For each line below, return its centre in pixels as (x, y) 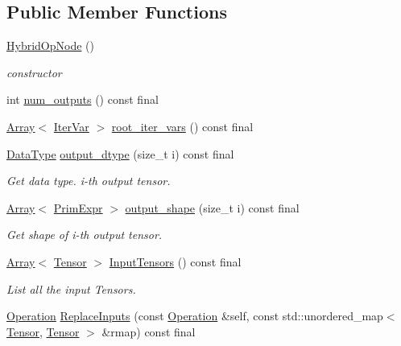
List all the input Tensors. (71, 288)
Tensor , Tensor (43, 331)
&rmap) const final (149, 331)
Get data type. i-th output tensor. (89, 181)
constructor (34, 72)
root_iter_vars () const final (182, 126)
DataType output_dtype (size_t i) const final (120, 153)
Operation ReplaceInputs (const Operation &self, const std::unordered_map (195, 316)
